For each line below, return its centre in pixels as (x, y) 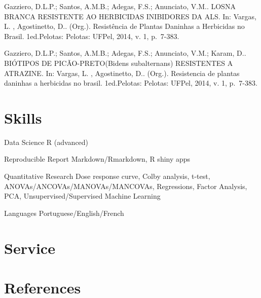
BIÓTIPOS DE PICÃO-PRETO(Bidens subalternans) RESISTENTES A (119, 63)
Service (30, 248)
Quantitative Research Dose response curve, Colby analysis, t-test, (107, 176)
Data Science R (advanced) (46, 142)
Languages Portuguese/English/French (64, 213)
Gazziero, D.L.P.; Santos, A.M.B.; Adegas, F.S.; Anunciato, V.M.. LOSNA (120, 6)
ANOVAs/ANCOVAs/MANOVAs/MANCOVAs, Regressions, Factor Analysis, (126, 186)
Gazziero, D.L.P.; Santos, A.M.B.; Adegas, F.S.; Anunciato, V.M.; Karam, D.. (125, 53)
